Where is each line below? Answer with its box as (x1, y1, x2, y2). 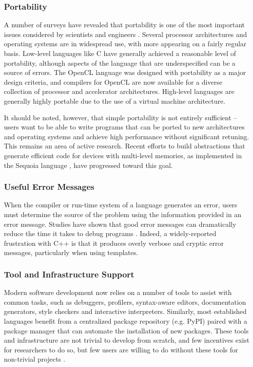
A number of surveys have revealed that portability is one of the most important (4, 19, 245, 30)
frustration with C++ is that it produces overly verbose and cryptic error (4, 238, 224, 248)
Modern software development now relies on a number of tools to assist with (4, 287, 232, 297)
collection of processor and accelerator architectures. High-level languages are (4, 86, 234, 96)
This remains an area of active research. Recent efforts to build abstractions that (4, 141, 245, 151)
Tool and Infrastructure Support (4, 268, 135, 280)
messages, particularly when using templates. (4, 247, 138, 257)
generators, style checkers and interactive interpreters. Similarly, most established (4, 306, 247, 316)
